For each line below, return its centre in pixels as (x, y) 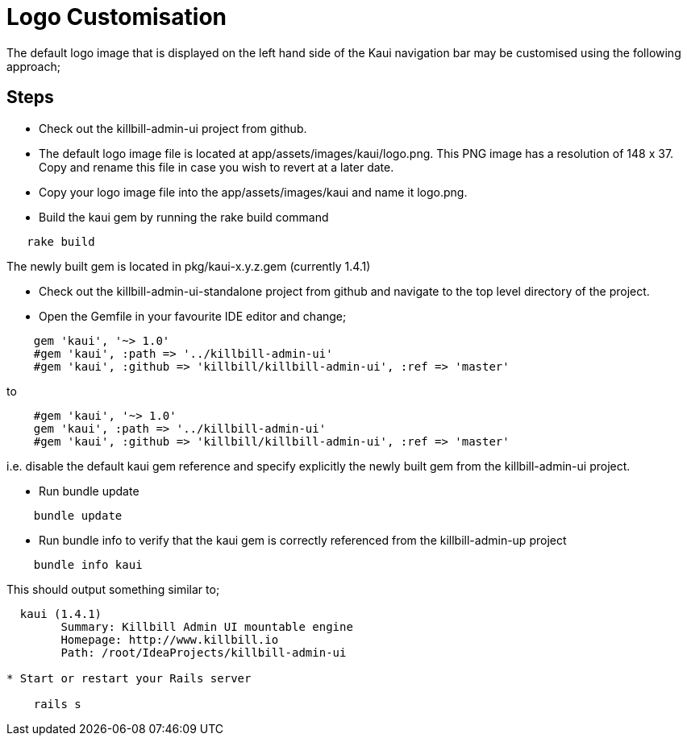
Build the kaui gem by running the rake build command (184, 217)
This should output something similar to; (113, 589)
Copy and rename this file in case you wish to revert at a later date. (217, 167)
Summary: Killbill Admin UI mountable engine (207, 626)
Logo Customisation (117, 17)
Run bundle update (89, 491)
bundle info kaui (88, 564)
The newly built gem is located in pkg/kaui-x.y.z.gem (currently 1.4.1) (189, 266)
